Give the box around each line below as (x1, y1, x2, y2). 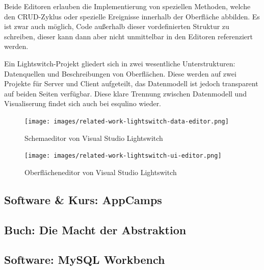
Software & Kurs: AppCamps (4, 191, 162, 207)
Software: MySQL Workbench (4, 252, 165, 267)
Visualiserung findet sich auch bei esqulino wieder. (4, 98, 162, 109)
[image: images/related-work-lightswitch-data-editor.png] (24, 117, 229, 125)
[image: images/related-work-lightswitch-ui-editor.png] (24, 152, 222, 160)
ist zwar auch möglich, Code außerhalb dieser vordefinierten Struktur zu (4, 21, 229, 32)
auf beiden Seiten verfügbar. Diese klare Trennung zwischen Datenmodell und (4, 88, 247, 99)
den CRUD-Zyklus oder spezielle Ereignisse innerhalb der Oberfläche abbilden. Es (4, 11, 260, 21)
